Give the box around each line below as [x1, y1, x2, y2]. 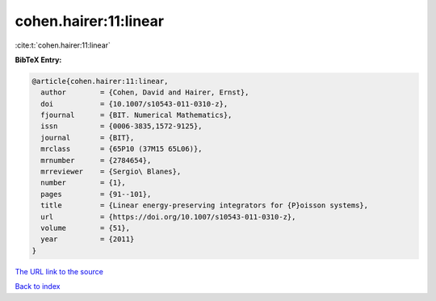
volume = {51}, [40, 224, 131, 232]
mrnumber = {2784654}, [40, 156, 152, 165]
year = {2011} [40, 235, 135, 244]
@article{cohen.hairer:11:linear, [31, 77, 169, 86]
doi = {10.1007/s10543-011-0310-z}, [40, 99, 228, 108]
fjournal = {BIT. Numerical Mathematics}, [40, 111, 233, 120]
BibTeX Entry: [15, 55, 62, 65]
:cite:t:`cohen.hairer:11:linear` [15, 40, 111, 50]
